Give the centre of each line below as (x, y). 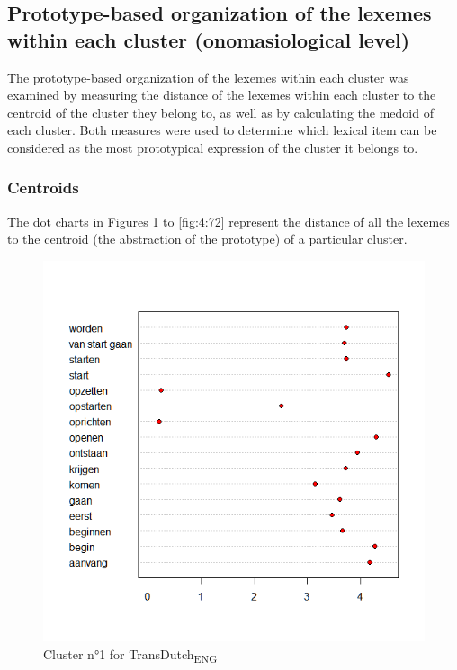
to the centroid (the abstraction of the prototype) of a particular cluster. (207, 239)
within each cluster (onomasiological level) (209, 39)
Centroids (43, 188)
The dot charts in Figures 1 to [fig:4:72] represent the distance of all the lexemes (228, 221)
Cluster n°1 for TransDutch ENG (130, 655)
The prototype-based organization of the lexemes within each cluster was (208, 77)
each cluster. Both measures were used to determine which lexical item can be (222, 130)
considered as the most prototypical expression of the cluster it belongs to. (213, 147)
